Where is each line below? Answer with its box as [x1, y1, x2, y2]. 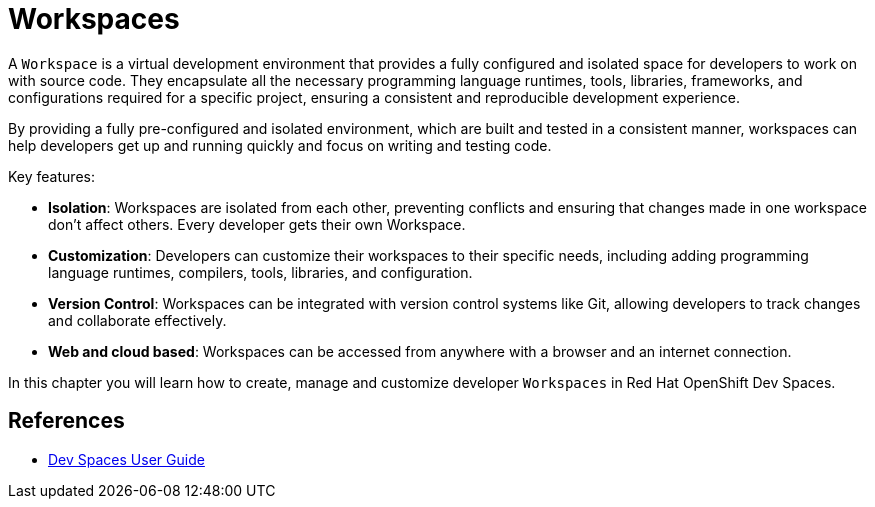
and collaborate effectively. [48, 311, 227, 329]
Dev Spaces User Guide [48, 450, 205, 468]
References [8, 408, 125, 434]
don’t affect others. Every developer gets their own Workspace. [48, 215, 466, 233]
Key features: [8, 167, 95, 185]
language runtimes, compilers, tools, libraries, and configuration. [48, 263, 473, 281]
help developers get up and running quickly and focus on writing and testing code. [8, 136, 552, 154]
